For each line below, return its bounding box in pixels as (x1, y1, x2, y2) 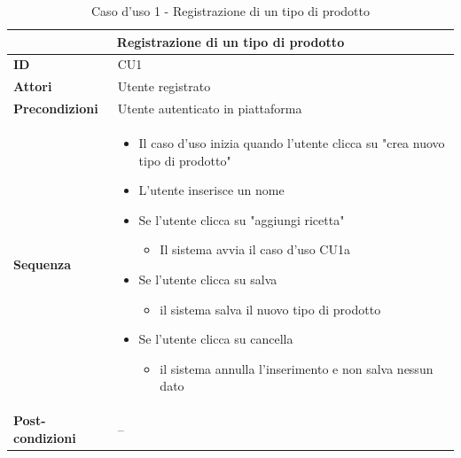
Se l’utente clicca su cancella (138, 330, 293, 348)
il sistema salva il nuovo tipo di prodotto (160, 299, 381, 318)
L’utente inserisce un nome (138, 181, 285, 199)
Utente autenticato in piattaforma (117, 99, 302, 118)
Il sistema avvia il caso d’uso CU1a (160, 240, 350, 259)
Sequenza (13, 255, 72, 274)
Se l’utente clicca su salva (138, 269, 277, 288)
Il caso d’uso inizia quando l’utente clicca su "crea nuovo (138, 133, 445, 151)
